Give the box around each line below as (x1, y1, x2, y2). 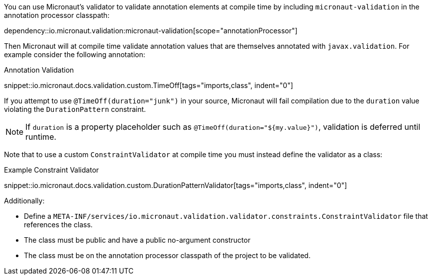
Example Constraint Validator (4, 166, 99, 174)
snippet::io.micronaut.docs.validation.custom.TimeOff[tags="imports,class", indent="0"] (4, 81, 293, 90)
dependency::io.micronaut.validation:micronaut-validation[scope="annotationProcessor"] (4, 26, 298, 35)
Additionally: (4, 196, 45, 205)
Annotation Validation (4, 66, 74, 74)
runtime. (25, 132, 57, 142)
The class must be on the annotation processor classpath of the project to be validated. (24, 251, 311, 260)
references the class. (24, 220, 93, 229)
